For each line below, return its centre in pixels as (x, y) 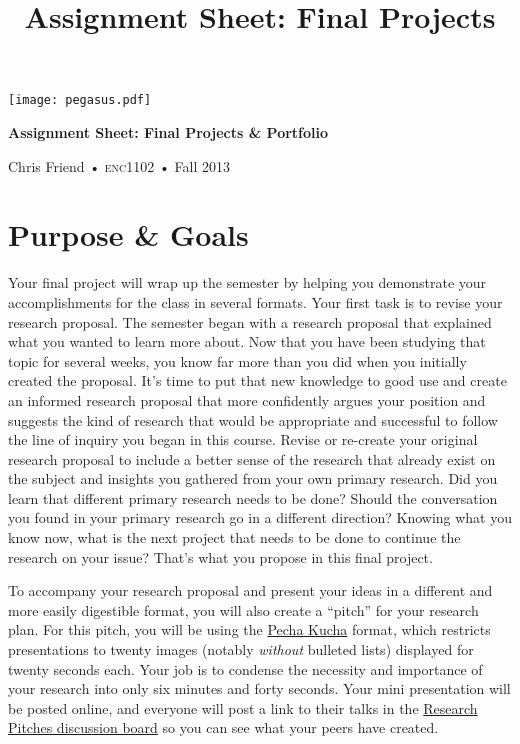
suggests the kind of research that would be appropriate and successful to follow (253, 419)
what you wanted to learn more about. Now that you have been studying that (247, 341)
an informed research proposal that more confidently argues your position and (247, 399)
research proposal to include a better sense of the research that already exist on (252, 458)
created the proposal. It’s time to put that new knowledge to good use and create (257, 380)
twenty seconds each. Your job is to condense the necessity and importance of (245, 668)
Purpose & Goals (128, 234)
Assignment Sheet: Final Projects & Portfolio (168, 132)
